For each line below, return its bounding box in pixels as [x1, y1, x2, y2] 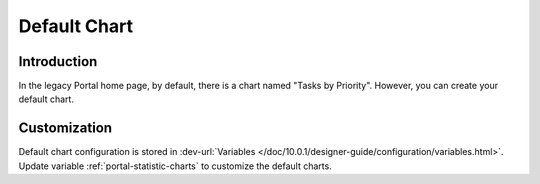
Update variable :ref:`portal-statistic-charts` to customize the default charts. [18, 160, 332, 172]
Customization [18, 120, 113, 137]
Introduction [18, 53, 98, 70]
